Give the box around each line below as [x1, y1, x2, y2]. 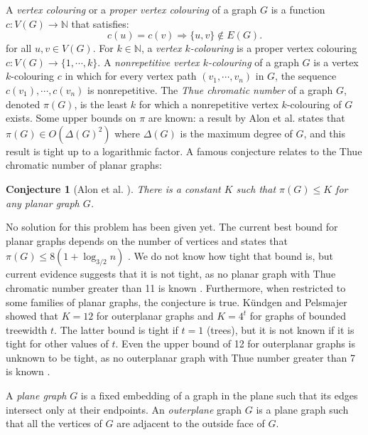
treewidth [6, 322, 48, 337]
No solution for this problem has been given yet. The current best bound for [6, 219, 338, 234]
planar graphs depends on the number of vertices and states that [6, 233, 288, 248]
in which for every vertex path [65, 68, 197, 83]
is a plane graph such [256, 402, 349, 416]
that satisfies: [71, 16, 129, 31]
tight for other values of [6, 336, 109, 351]
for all [6, 41, 32, 56]
